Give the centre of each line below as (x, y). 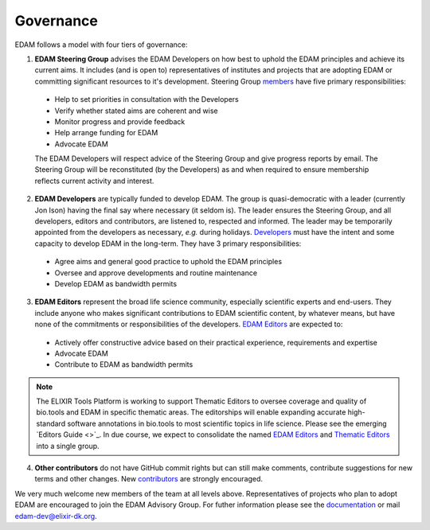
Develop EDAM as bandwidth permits (116, 283)
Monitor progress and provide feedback (120, 121)
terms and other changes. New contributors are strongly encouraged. (149, 479)
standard (51, 423)
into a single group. (68, 446)
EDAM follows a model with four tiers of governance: (101, 45)
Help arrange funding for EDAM (106, 133)
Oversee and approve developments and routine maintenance (156, 273)
